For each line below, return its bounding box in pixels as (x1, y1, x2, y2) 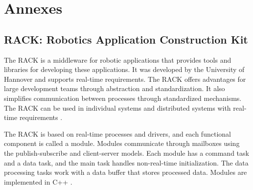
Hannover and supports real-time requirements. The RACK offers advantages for (4, 73, 246, 84)
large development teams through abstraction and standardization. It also (4, 83, 225, 94)
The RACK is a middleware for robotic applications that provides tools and (4, 54, 231, 65)
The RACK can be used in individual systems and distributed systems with (4, 102, 231, 113)
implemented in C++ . (4, 176, 72, 187)
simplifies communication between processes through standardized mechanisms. (4, 93, 242, 103)
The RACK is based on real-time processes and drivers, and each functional (4, 128, 231, 139)
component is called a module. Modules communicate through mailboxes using (4, 138, 240, 148)
